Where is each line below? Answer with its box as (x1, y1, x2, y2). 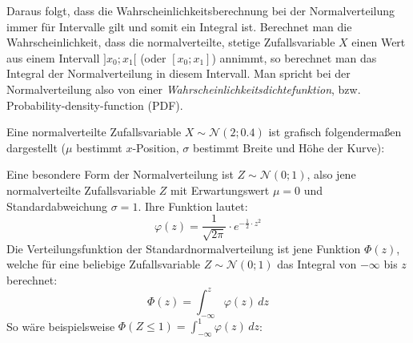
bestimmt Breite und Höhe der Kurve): (192, 139, 385, 155)
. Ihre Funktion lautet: (138, 197, 248, 214)
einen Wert (351, 34, 406, 50)
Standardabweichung (6, 197, 108, 214)
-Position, (132, 139, 179, 155)
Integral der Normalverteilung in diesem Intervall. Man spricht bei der (6, 65, 351, 82)
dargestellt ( (6, 139, 66, 155)
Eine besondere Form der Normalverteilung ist (6, 166, 234, 183)
